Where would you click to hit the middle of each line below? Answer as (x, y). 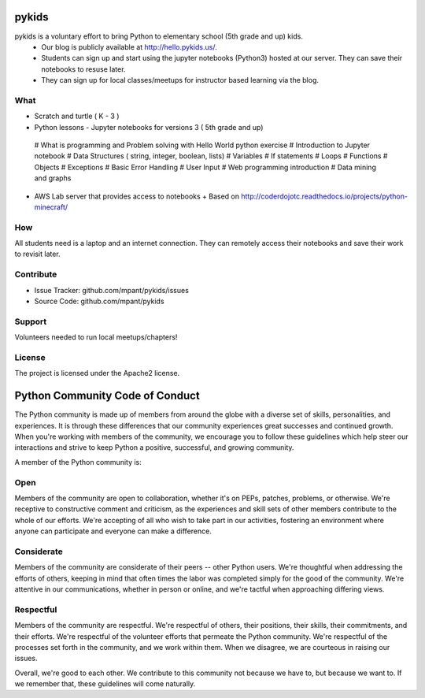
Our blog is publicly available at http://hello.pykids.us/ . (129, 46)
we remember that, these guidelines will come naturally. (105, 684)
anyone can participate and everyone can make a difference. (113, 531)
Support (31, 321)
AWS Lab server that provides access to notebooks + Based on (137, 196)
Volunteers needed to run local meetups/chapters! (96, 337)
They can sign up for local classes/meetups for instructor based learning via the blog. (180, 80)
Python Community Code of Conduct (107, 396)
